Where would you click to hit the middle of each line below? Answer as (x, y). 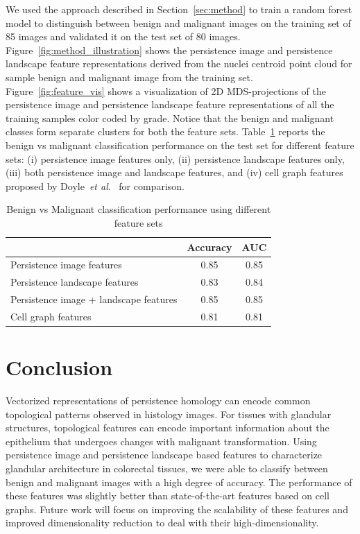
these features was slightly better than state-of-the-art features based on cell (168, 496)
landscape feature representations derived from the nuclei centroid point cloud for (179, 63)
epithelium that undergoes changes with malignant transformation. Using (161, 441)
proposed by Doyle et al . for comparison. (95, 186)
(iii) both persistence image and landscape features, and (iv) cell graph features (174, 172)
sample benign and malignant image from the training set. (129, 77)
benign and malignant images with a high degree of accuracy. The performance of (179, 482)
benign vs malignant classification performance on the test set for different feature (180, 145)
